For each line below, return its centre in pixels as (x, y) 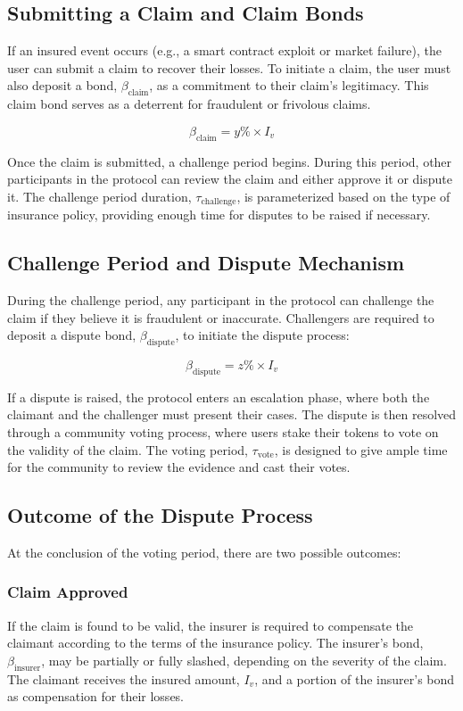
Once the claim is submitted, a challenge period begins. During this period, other (230, 161)
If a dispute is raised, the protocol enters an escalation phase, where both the (219, 397)
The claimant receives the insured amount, (124, 678)
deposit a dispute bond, (72, 335)
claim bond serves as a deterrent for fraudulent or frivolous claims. (189, 104)
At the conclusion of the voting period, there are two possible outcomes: (204, 552)
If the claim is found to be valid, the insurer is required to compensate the (211, 625)
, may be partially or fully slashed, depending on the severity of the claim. (244, 660)
